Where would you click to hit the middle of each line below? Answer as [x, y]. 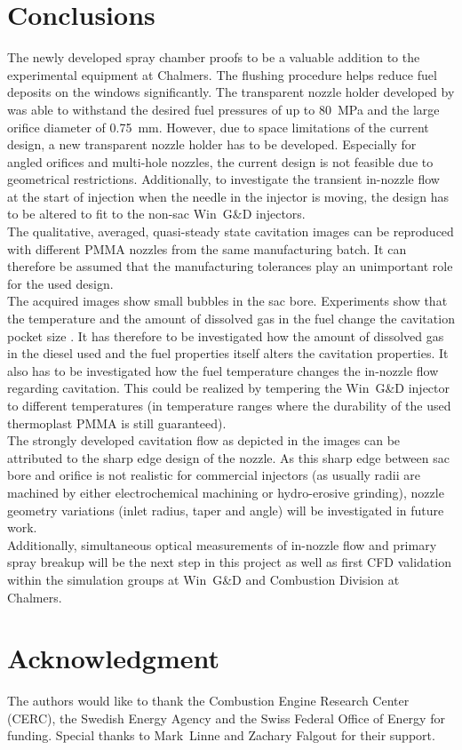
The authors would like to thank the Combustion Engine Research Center [208, 701]
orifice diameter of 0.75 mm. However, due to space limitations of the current [218, 127]
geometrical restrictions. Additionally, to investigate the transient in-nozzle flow [223, 179]
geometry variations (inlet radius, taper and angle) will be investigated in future [226, 510]
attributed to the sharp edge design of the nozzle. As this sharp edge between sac [228, 457]
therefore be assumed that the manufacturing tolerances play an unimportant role [230, 266]
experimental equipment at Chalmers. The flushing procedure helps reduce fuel [222, 74]
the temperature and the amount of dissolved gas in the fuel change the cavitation [231, 319]
